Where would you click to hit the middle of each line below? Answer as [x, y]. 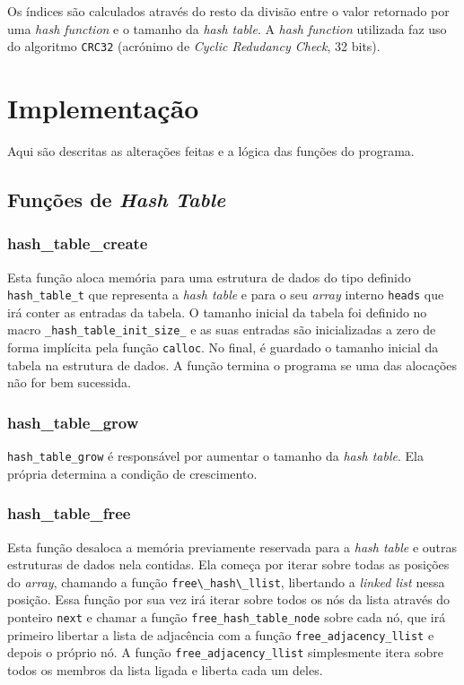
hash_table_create [78, 243]
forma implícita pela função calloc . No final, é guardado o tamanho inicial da [223, 347]
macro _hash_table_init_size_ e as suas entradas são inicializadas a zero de [222, 329]
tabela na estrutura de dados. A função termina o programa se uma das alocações [232, 364]
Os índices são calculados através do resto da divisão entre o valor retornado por [228, 11]
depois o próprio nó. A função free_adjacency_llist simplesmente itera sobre [225, 652]
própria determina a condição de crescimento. [132, 473]
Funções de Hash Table [117, 199]
